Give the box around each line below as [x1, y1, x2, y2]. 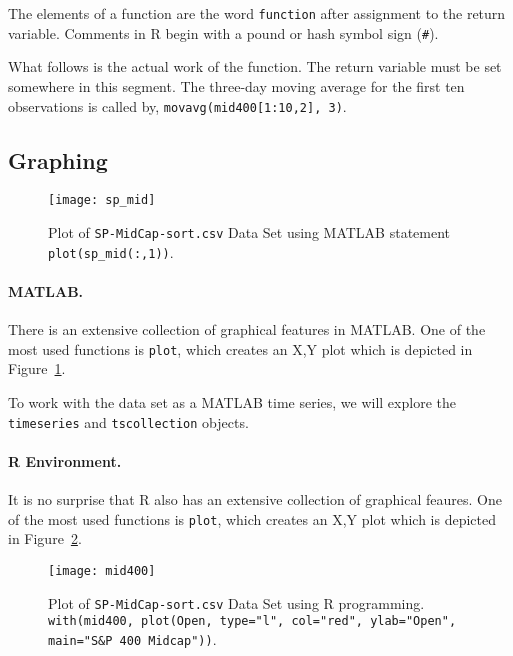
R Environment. [8, 450, 122, 471]
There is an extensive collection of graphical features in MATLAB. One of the [8, 319, 486, 340]
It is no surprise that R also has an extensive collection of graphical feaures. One [8, 489, 502, 510]
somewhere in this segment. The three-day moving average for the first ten [8, 75, 465, 96]
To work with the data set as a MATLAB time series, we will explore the [8, 391, 456, 412]
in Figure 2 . [8, 528, 82, 549]
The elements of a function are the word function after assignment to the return [8, 3, 506, 23]
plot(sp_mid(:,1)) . [48, 241, 174, 262]
